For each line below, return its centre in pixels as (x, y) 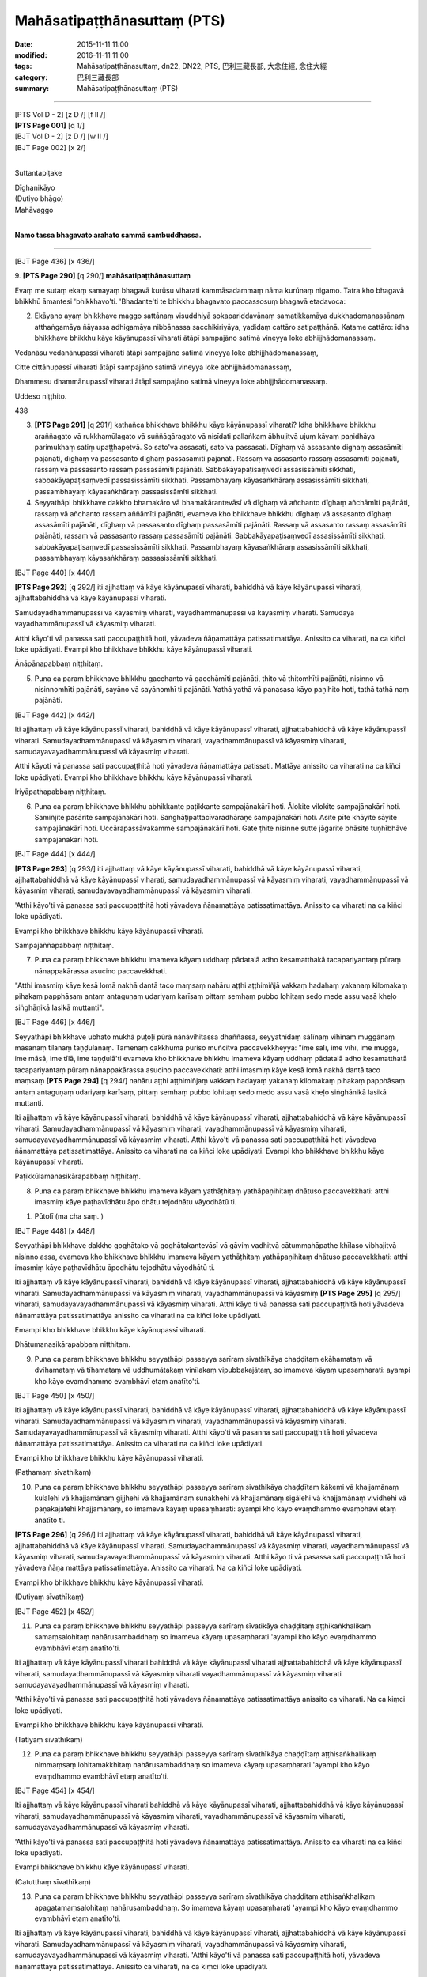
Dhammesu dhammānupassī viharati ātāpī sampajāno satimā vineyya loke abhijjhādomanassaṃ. (171, 382)
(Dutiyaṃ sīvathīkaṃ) (49, 1597)
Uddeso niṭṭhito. (41, 396)
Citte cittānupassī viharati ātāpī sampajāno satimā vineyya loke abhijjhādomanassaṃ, (153, 367)
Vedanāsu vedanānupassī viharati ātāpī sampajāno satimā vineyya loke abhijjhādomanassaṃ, (167, 353)
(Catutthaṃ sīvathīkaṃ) (53, 1881)
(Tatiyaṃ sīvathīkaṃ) (49, 1739)
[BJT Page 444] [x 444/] (55, 854)
